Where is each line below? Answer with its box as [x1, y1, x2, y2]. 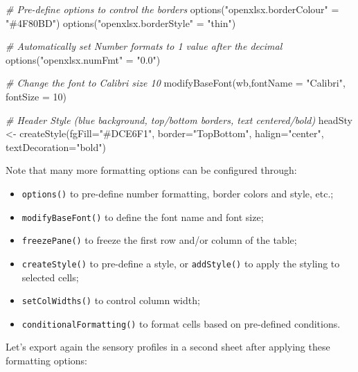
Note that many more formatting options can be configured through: [6, 163, 297, 177]
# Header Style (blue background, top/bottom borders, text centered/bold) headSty [6, 112, 352, 127]
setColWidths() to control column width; [21, 293, 200, 308]
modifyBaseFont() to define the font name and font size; [21, 209, 264, 224]
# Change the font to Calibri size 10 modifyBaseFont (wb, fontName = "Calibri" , [6, 76, 346, 90]
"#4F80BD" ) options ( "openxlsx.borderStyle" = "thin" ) [6, 15, 236, 30]
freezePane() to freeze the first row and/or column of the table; [21, 233, 297, 247]
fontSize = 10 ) [6, 89, 66, 103]
